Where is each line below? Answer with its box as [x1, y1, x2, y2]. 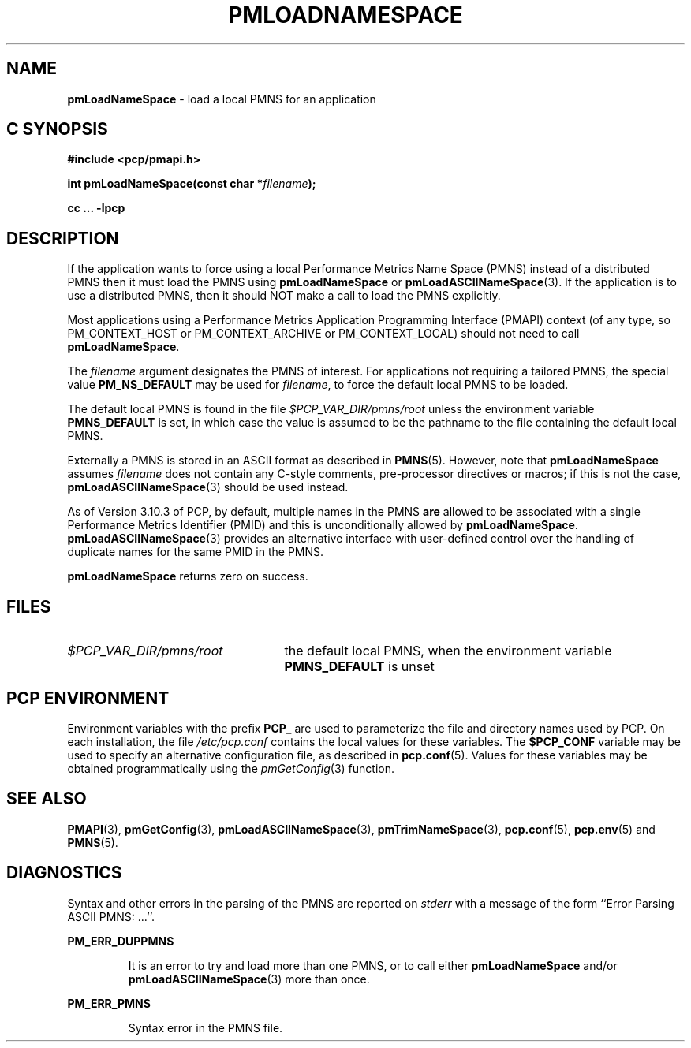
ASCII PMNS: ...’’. [67, 909, 155, 923]
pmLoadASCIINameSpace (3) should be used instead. [67, 480, 349, 494]
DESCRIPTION [6, 228, 119, 248]
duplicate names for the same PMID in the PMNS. [67, 545, 324, 559]
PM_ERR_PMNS [67, 996, 151, 1010]
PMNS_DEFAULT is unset [284, 658, 435, 675]
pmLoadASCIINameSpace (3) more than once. [128, 972, 370, 986]
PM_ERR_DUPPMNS [67, 934, 174, 948]
